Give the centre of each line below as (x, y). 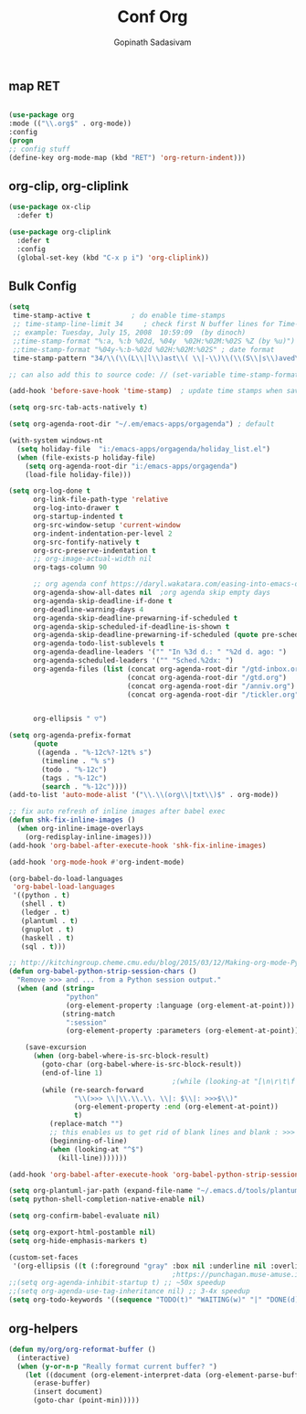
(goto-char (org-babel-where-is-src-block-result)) (142, 1065)
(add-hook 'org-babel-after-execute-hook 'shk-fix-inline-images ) (137, 845)
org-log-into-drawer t (76, 508)
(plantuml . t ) (49, 920)
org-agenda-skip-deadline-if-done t (102, 601)
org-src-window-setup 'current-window (106, 525)
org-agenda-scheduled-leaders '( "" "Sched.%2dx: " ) (133, 661)
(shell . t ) (43, 904)
